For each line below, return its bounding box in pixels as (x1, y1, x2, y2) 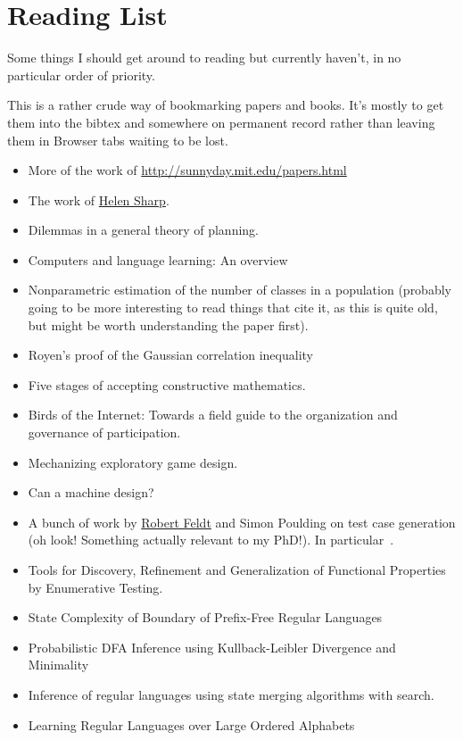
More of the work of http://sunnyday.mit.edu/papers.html (28, 161, 347, 179)
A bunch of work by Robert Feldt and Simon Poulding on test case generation (28, 512, 456, 531)
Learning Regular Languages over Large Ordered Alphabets (28, 715, 355, 734)
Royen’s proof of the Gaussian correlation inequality (28, 345, 313, 364)
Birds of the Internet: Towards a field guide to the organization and (28, 405, 398, 424)
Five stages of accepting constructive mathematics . (28, 375, 306, 394)
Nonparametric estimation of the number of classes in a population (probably (28, 280, 451, 299)
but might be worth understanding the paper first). (28, 315, 309, 334)
